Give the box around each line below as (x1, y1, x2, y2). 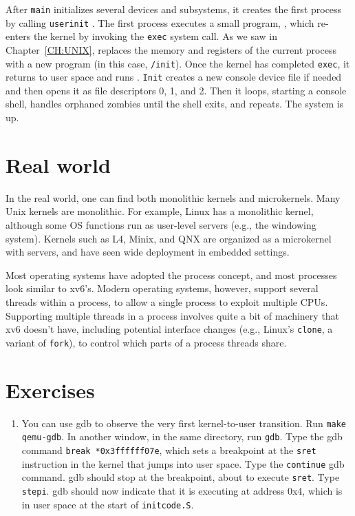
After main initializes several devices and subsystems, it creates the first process (6, 2, 342, 16)
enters (6, 29, 31, 43)
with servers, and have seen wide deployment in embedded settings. (6, 245, 290, 259)
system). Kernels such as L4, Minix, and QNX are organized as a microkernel (6, 231, 332, 245)
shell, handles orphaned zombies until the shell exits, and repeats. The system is (6, 96, 344, 111)
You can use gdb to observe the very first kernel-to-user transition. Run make (21, 415, 347, 430)
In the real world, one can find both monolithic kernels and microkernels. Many (6, 190, 341, 205)
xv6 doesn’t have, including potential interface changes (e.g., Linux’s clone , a (6, 322, 333, 336)
